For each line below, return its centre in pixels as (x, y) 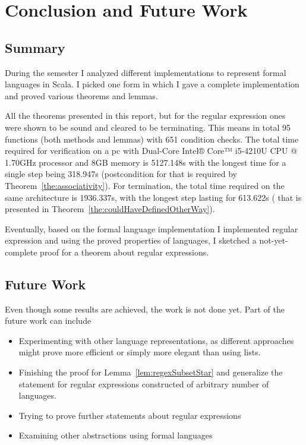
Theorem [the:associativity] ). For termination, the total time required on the (145, 185)
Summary (35, 47)
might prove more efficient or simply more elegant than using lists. (140, 352)
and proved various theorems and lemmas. (81, 95)
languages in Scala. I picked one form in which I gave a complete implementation (152, 84)
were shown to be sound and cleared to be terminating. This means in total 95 (148, 127)
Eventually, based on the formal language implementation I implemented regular (152, 228)
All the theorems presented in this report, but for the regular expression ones (145, 116)
